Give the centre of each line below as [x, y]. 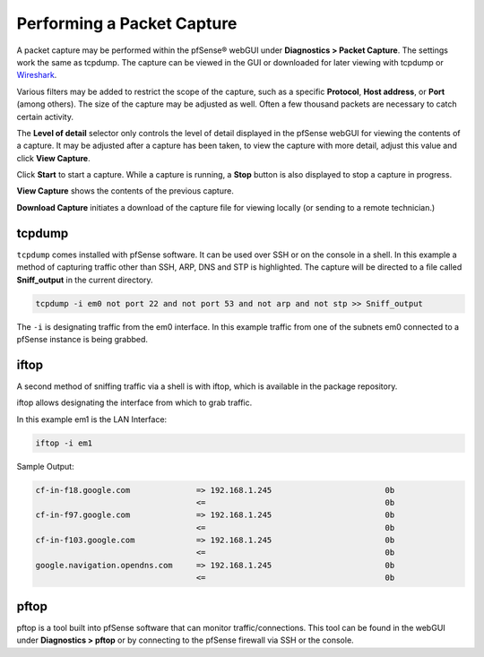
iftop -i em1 [64, 443]
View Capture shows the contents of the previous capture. [125, 191]
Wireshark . [37, 75]
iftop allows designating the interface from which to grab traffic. [134, 402]
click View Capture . [53, 158]
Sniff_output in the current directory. [85, 280]
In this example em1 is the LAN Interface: [92, 419]
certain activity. [45, 117]
